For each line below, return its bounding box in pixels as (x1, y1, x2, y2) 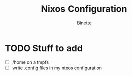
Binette (77, 20, 92, 26)
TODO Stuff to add (5, 42, 83, 54)
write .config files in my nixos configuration (12, 65, 102, 71)
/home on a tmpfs (12, 59, 49, 65)
